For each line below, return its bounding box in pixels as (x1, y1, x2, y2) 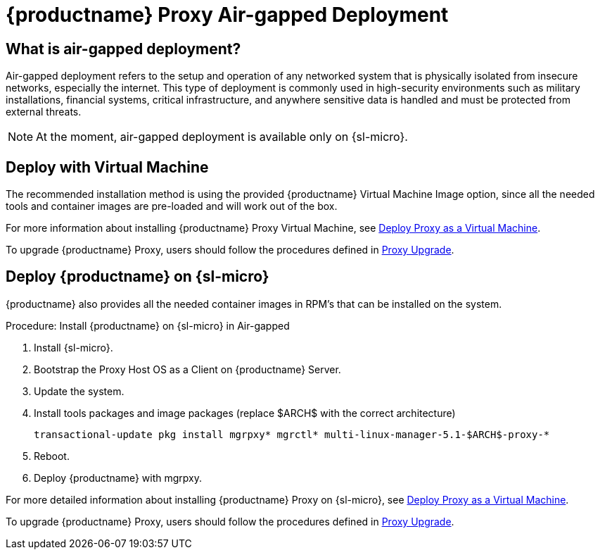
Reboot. (34, 449, 70, 462)
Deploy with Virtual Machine (6, 158, 209, 176)
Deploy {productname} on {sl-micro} (6, 268, 269, 286)
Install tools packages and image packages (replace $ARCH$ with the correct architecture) (34, 406, 456, 419)
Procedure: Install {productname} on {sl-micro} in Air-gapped (6, 319, 290, 332)
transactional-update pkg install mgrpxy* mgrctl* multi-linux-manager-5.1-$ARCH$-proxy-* (34, 428, 550, 440)
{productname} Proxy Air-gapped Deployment (6, 3, 449, 27)
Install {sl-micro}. (34, 341, 113, 354)
